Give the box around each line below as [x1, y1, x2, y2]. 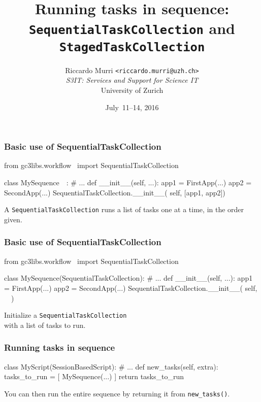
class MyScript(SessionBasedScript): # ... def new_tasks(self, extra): [4, 361, 218, 372]
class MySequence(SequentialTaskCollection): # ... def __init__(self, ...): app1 [4, 273, 253, 283]
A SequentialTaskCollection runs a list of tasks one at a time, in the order [4, 204, 244, 215]
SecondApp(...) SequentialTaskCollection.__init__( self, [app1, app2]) [4, 187, 225, 197]
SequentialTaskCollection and [28, 18, 236, 39]
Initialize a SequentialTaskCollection [4, 310, 127, 320]
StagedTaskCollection [59, 40, 205, 54]
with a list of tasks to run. [4, 319, 86, 330]
